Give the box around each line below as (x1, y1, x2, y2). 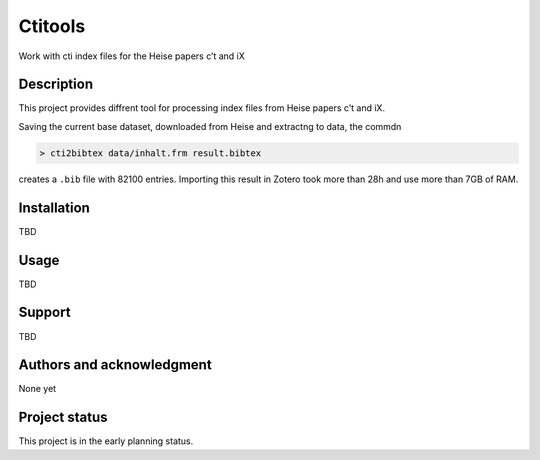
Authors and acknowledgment (18, 356, 212, 374)
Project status (18, 409, 109, 426)
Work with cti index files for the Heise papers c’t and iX (18, 50, 245, 62)
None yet (18, 383, 57, 395)
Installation (18, 199, 90, 216)
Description (18, 76, 94, 93)
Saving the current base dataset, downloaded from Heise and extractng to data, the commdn (18, 120, 402, 132)
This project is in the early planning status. (18, 435, 194, 447)
